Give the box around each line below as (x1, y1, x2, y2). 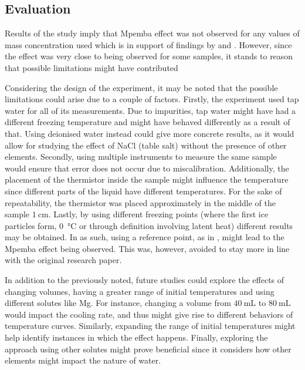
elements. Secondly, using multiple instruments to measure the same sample (5, 150, 277, 163)
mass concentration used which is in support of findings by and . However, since (5, 38, 292, 51)
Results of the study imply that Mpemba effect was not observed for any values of (5, 27, 300, 39)
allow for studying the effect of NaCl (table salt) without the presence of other (5, 139, 287, 151)
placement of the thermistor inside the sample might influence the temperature (5, 173, 289, 186)
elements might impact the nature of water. (5, 354, 161, 366)
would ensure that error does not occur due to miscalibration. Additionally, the (5, 162, 289, 174)
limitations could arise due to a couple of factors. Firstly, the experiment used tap (5, 93, 299, 105)
